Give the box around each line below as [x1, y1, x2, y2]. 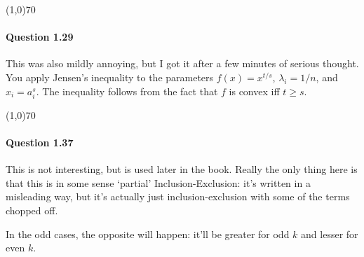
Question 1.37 [6, 134, 74, 149]
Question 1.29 [6, 29, 74, 44]
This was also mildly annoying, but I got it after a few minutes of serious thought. [6, 56, 359, 71]
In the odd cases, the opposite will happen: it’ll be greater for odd [6, 226, 290, 241]
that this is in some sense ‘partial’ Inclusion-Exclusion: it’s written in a [6, 175, 311, 190]
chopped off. [6, 202, 58, 217]
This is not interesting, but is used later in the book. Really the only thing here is [6, 162, 358, 176]
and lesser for [301, 226, 358, 241]
